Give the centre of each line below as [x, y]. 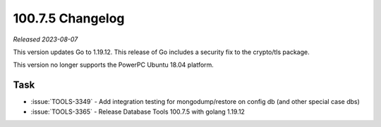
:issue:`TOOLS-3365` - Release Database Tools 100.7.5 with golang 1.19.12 [138, 112]
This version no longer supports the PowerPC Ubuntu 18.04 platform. [114, 65]
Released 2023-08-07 [46, 39]
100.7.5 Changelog [69, 18]
